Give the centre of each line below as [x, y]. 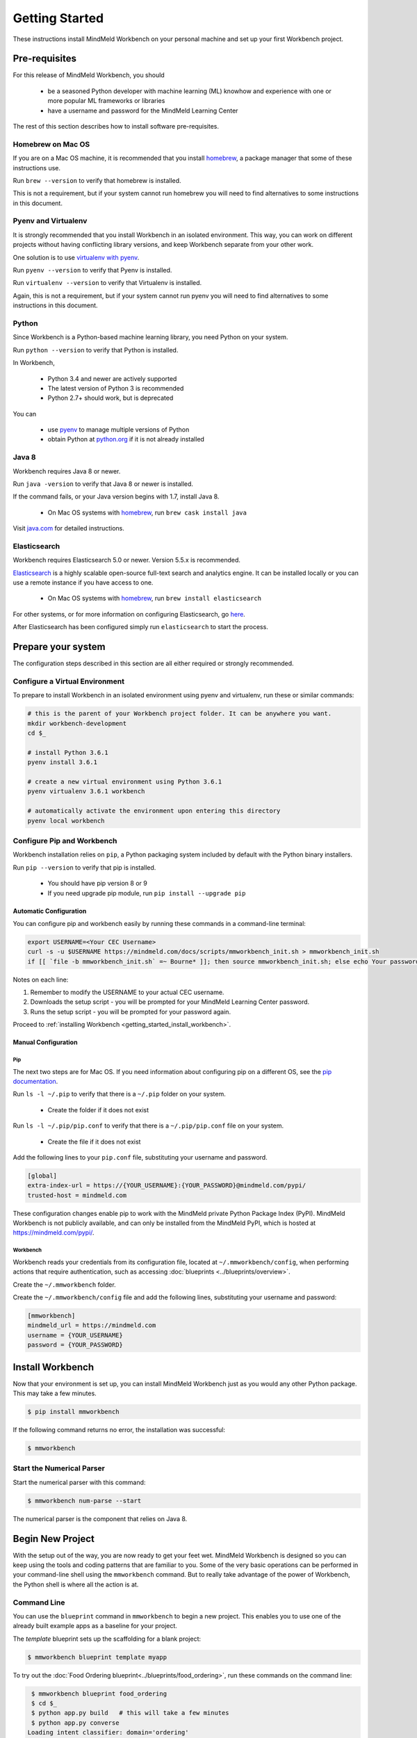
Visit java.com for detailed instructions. [69, 528]
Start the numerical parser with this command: [79, 1482]
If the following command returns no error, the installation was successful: [119, 1430]
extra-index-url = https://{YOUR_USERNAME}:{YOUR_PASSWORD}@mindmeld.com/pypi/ [167, 1186]
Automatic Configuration [50, 911]
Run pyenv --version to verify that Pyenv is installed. [92, 270]
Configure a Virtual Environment [69, 681]
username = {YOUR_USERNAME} [75, 1335]
